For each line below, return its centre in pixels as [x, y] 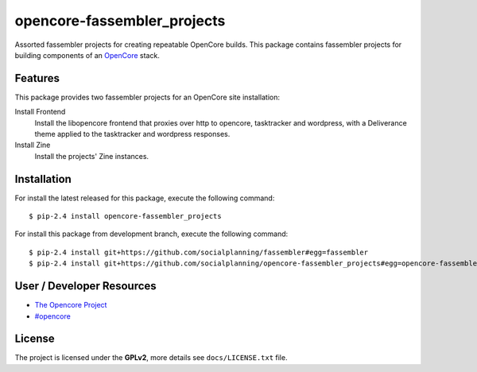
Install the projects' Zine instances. [92, 156]
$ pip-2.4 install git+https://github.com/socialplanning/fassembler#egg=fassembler [199, 252]
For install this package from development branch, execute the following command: [151, 234]
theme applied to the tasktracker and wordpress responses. [132, 134]
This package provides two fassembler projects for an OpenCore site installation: [147, 97]
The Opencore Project [71, 305]
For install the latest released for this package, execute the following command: [145, 198]
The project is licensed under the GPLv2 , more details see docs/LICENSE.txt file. [151, 358]
